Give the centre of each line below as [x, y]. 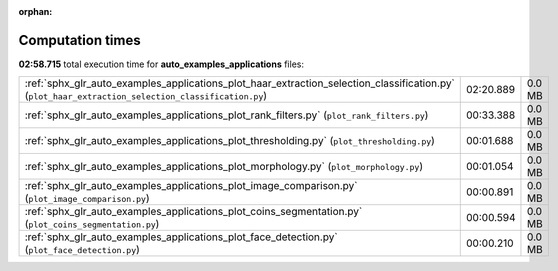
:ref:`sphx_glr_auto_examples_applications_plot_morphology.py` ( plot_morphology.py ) [224, 167]
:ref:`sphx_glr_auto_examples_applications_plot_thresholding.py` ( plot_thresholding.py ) [229, 141]
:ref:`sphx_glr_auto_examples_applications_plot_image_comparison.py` [191, 186]
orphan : [35, 11]
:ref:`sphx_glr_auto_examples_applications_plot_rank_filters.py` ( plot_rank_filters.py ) [226, 115]
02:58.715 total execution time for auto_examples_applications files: [161, 64]
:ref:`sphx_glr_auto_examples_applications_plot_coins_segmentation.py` [193, 212]
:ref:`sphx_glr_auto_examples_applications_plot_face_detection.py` [181, 237]
